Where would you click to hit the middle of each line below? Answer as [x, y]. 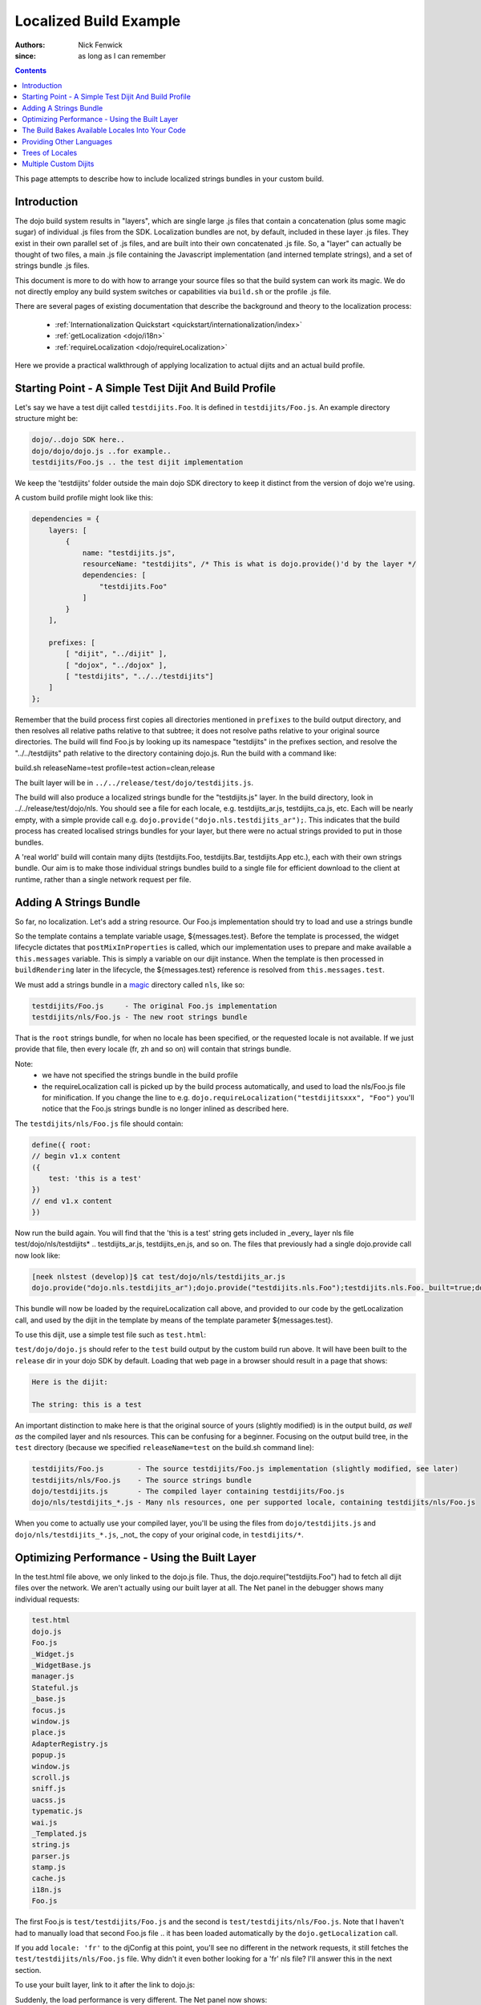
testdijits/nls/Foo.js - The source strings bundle [141, 1480]
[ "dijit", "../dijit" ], [116, 654]
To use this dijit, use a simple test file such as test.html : [111, 1335]
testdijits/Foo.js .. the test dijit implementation [137, 462]
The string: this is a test [87, 1404]
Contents [31, 71]
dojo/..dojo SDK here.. [79, 440]
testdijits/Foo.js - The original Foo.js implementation [154, 1006]
